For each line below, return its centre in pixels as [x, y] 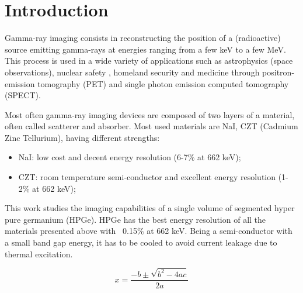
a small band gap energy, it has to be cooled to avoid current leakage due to [141, 242]
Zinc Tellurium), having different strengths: [82, 137]
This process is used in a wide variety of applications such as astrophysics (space [149, 61]
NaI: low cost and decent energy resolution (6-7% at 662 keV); [130, 157]
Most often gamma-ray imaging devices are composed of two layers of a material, [150, 114]
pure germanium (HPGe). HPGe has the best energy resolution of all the [135, 219]
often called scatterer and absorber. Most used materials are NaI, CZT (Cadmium [151, 126]
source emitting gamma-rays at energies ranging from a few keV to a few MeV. [145, 49]
